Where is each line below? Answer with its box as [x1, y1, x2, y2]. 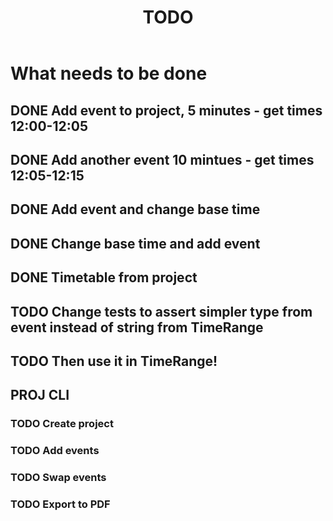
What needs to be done [10, 62, 208, 85]
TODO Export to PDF [10, 497, 111, 511]
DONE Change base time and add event [10, 235, 261, 252]
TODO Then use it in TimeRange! [10, 352, 218, 370]
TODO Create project [10, 417, 114, 431]
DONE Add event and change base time [10, 201, 261, 218]
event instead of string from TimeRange [10, 319, 264, 336]
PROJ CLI [10, 387, 70, 404]
